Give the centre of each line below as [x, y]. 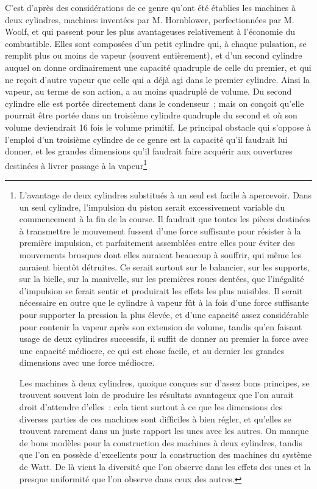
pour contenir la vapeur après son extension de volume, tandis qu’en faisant [161, 326]
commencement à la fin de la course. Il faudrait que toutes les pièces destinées [165, 219]
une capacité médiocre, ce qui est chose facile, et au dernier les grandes [152, 350]
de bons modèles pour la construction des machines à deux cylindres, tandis [161, 442]
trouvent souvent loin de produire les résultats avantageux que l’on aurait [156, 395]
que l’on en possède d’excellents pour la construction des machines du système [166, 455]
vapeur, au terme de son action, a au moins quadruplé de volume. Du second [148, 91]
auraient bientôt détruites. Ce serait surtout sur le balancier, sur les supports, [164, 266]
